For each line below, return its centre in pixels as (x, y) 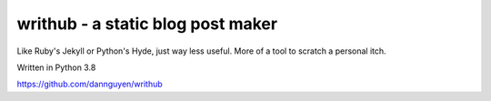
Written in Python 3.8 (56, 67)
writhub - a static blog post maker (147, 24)
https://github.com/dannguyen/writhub (90, 84)
